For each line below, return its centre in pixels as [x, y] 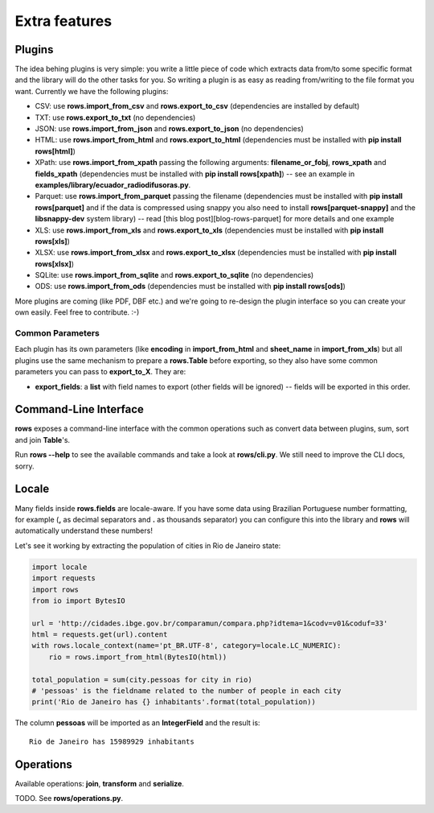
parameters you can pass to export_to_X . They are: [100, 372]
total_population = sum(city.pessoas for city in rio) [142, 679]
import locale [59, 567]
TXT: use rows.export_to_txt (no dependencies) [115, 118]
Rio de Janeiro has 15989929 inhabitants [112, 741]
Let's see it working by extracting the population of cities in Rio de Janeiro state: [148, 545]
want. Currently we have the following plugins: [92, 91]
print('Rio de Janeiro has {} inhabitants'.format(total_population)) [174, 702]
